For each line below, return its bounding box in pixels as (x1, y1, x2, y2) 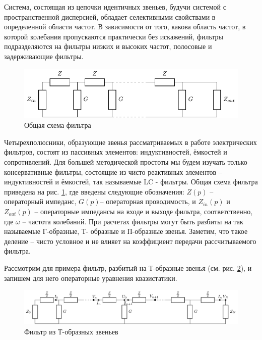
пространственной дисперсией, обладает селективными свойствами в (4, 11, 216, 22)
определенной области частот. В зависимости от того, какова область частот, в (4, 21, 246, 32)
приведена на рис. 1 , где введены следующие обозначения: (4, 186, 184, 197)
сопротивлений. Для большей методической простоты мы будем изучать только (4, 157, 247, 167)
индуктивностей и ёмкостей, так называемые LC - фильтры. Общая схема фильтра (4, 176, 258, 187)
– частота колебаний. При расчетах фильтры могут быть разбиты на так (22, 216, 243, 226)
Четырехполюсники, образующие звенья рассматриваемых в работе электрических (4, 136, 257, 147)
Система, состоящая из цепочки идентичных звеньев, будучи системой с (4, 2, 226, 12)
